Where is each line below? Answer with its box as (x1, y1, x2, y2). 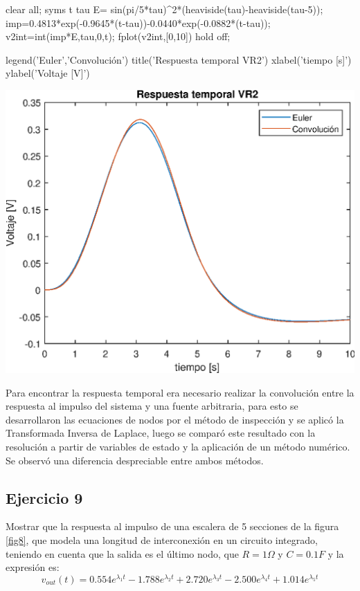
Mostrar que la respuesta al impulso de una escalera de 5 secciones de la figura (6, 519, 339, 534)
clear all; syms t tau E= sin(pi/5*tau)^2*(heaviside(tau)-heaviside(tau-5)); (6, 2, 323, 16)
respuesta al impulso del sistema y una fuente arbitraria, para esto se (6, 399, 298, 413)
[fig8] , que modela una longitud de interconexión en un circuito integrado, (6, 532, 318, 547)
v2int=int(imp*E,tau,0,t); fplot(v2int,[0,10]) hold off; (6, 29, 231, 44)
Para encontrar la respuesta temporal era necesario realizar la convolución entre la (6, 385, 354, 399)
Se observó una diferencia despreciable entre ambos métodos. (6, 453, 264, 467)
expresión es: (6, 560, 60, 574)
